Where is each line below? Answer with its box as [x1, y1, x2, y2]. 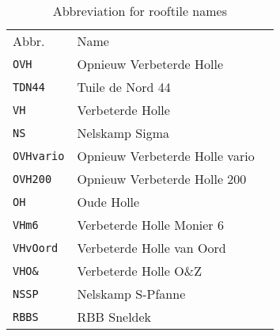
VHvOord [13, 241, 59, 254]
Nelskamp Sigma [77, 124, 170, 142]
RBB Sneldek [77, 307, 152, 326]
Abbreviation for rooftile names [52, 2, 227, 20]
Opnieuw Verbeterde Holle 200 [77, 170, 247, 188]
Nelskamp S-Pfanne [77, 284, 186, 303]
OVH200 [13, 172, 52, 185]
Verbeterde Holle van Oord [77, 239, 226, 257]
